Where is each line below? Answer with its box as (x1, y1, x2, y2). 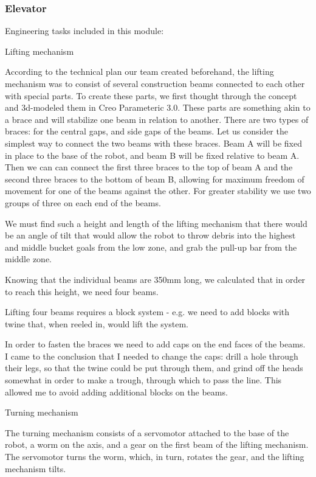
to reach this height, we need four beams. (5, 285, 159, 298)
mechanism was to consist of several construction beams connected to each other (5, 77, 305, 89)
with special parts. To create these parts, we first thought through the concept (5, 89, 297, 102)
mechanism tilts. (5, 462, 66, 475)
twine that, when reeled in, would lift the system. (5, 317, 188, 330)
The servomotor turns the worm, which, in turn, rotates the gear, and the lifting (5, 450, 304, 463)
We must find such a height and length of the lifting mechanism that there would (5, 217, 307, 229)
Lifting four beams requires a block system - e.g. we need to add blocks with (5, 305, 290, 318)
